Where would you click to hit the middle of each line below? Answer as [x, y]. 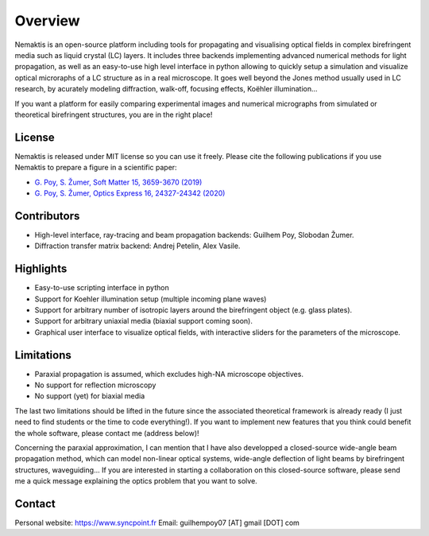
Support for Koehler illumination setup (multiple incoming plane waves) [151, 299]
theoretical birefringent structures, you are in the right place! [114, 115]
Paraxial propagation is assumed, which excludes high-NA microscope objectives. [169, 374]
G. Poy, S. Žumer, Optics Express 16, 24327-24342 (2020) [130, 193]
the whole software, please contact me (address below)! [107, 433]
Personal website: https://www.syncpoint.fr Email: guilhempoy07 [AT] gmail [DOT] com [157, 523]
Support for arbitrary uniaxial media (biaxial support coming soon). [144, 321]
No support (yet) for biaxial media [90, 396]
